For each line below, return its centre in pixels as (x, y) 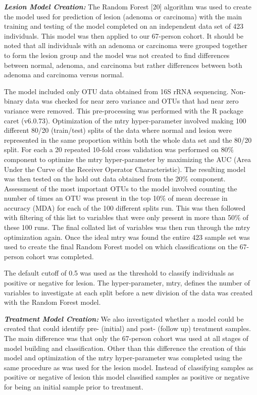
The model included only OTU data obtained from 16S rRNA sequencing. (116, 91)
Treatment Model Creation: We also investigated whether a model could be (124, 318)
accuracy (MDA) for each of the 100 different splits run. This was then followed (125, 207)
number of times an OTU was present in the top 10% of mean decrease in (116, 198)
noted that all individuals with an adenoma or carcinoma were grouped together (126, 45)
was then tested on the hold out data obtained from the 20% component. (115, 179)
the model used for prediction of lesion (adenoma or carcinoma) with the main (123, 16)
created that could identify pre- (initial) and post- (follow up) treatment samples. (128, 328)
